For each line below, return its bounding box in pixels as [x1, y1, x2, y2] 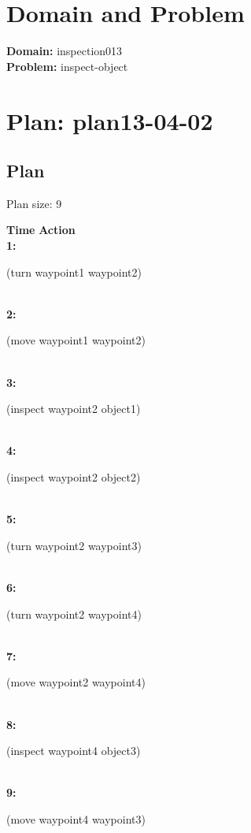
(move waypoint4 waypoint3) [6, 810, 146, 827]
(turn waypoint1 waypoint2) [6, 263, 142, 280]
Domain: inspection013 [6, 43, 123, 59]
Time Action [6, 221, 76, 238]
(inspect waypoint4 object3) [6, 742, 141, 759]
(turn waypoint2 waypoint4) [6, 605, 142, 622]
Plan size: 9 [6, 195, 62, 211]
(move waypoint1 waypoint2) [6, 332, 146, 348]
